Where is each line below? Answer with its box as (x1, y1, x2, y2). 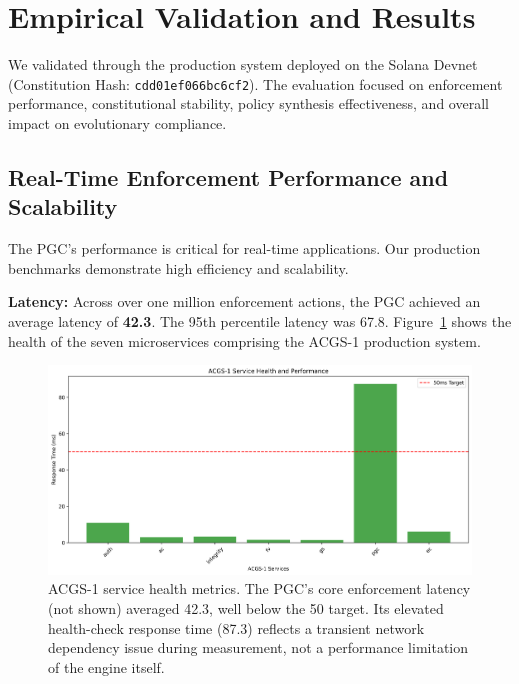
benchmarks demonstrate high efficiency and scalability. (8, 257, 349, 278)
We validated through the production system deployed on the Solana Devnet (8, 54, 478, 75)
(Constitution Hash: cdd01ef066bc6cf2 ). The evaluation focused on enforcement (8, 73, 503, 94)
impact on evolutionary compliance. (8, 112, 227, 133)
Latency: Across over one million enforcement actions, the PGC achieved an (8, 291, 481, 312)
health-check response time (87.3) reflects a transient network (48, 617, 425, 638)
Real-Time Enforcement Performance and (8, 161, 449, 192)
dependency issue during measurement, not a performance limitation (48, 637, 469, 658)
